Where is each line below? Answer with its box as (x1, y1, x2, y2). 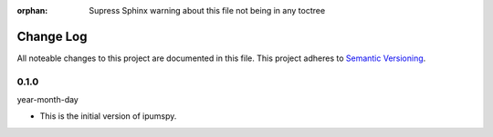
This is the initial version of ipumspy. (39, 111, 177, 122)
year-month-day (16, 94, 79, 105)
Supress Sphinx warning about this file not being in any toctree (89, 5, 326, 15)
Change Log (16, 28, 88, 44)
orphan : (16, 5, 48, 15)
